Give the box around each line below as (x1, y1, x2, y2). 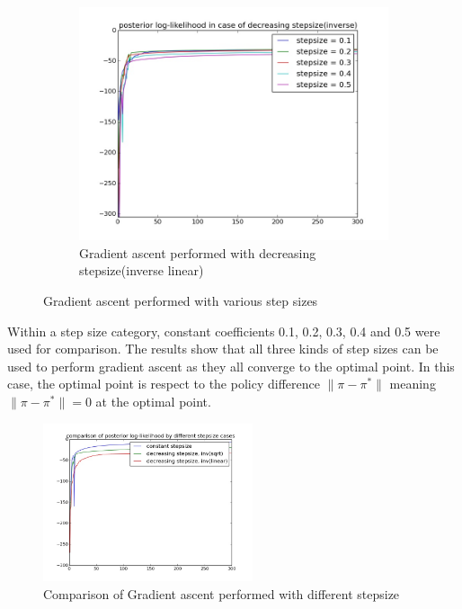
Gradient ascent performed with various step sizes (43, 291, 318, 310)
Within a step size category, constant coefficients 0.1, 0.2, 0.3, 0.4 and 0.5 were (7, 321, 440, 340)
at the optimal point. (95, 392, 211, 411)
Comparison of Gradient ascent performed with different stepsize (43, 584, 400, 603)
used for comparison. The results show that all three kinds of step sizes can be (7, 339, 439, 358)
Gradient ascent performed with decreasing (79, 243, 316, 262)
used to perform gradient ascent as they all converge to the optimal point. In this (7, 356, 455, 375)
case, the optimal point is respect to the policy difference (7, 374, 320, 393)
